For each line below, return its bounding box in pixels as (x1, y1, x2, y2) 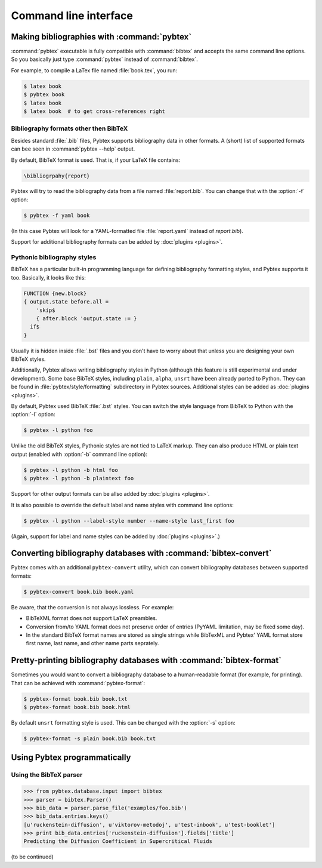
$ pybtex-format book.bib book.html (23, 704, 131, 710)
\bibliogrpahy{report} (23, 172, 90, 179)
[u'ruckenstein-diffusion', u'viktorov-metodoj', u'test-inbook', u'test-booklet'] (23, 821, 275, 828)
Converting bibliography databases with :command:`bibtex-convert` (11, 548, 272, 559)
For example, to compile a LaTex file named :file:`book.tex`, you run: (11, 66, 178, 74)
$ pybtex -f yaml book (23, 212, 90, 219)
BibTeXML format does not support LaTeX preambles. (26, 615, 157, 622)
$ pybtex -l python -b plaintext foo (23, 475, 134, 482)
